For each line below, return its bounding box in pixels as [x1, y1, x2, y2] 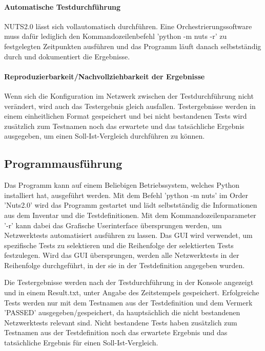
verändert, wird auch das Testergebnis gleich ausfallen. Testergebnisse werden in [4, 100, 256, 111]
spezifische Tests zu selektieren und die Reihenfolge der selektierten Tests [4, 239, 234, 250]
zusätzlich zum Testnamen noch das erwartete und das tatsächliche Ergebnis [4, 120, 244, 131]
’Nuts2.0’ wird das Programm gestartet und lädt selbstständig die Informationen [4, 200, 257, 210]
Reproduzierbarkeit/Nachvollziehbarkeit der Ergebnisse [4, 71, 205, 81]
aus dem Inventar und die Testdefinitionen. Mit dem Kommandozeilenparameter [4, 209, 256, 220]
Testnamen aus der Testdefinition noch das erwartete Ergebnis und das [4, 327, 228, 338]
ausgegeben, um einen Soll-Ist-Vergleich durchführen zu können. [4, 130, 205, 141]
